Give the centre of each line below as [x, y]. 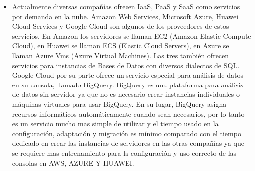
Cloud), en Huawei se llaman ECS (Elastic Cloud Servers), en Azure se [121, 45]
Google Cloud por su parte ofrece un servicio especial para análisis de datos [127, 75]
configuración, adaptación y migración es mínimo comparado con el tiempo [127, 133]
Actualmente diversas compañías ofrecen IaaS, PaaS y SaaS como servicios [126, 6]
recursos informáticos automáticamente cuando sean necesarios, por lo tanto [128, 114]
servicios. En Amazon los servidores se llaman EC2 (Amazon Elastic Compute [131, 36]
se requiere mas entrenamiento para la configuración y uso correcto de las [124, 152]
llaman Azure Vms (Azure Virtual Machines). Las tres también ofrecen [121, 55]
